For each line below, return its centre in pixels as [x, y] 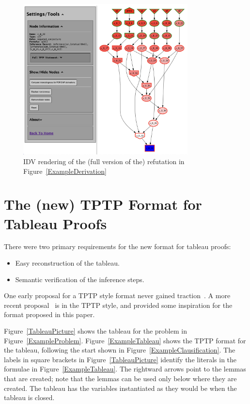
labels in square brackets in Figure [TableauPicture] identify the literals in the [120, 359]
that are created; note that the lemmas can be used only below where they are [120, 378]
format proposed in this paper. [49, 314]
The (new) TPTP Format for [103, 204]
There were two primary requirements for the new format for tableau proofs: [117, 246]
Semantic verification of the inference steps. [80, 279]
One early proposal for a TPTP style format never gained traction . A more [117, 295]
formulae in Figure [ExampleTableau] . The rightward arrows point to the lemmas [125, 369]
